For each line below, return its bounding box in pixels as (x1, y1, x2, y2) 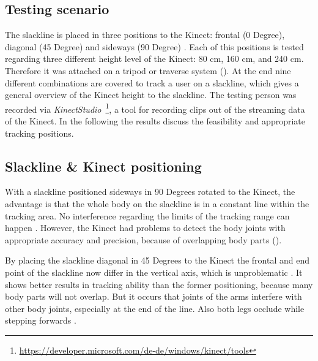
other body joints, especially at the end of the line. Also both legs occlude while (5, 302, 305, 314)
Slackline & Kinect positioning (5, 156, 202, 175)
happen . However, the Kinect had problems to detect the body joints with (5, 221, 286, 234)
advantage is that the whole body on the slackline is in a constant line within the (5, 197, 309, 210)
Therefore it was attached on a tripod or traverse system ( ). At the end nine (5, 64, 291, 77)
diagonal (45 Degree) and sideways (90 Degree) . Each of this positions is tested (5, 40, 304, 53)
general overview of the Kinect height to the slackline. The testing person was (5, 88, 297, 101)
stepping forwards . (5, 314, 76, 327)
